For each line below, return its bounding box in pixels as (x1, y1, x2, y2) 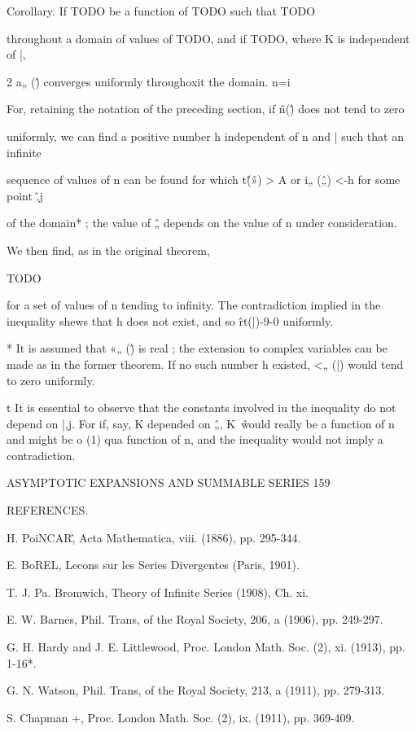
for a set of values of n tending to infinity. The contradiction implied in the (7, 296, 381, 313)
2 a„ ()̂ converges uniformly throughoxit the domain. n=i (7, 72, 291, 90)
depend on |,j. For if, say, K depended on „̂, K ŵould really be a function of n (7, 414, 395, 432)
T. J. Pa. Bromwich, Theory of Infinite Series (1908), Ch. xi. (7, 583, 309, 600)
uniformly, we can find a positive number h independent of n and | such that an (7, 127, 404, 144)
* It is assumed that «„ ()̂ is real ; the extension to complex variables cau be (7, 340, 388, 357)
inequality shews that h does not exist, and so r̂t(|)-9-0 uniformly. (7, 312, 334, 329)
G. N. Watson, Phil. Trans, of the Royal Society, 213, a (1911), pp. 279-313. (7, 682, 385, 699)
